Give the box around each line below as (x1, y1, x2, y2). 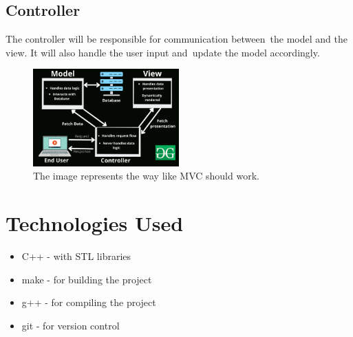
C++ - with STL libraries (21, 249, 131, 263)
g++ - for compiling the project (21, 295, 156, 309)
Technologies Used (6, 209, 184, 237)
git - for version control (21, 318, 120, 332)
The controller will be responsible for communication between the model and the (6, 32, 347, 46)
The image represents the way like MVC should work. (33, 168, 259, 183)
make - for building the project (21, 272, 152, 286)
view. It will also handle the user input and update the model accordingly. (6, 45, 320, 59)
